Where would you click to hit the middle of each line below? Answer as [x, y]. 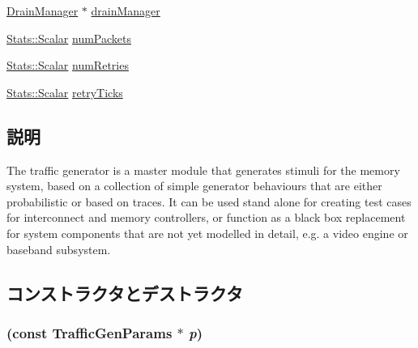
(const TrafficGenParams [90, 332]
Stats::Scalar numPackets [69, 38]
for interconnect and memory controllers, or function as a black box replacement [206, 217]
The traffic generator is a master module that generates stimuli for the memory [203, 170]
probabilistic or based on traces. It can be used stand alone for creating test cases [209, 201]
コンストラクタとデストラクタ [125, 293]
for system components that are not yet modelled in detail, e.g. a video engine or [207, 233]
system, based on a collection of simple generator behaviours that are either [194, 186]
